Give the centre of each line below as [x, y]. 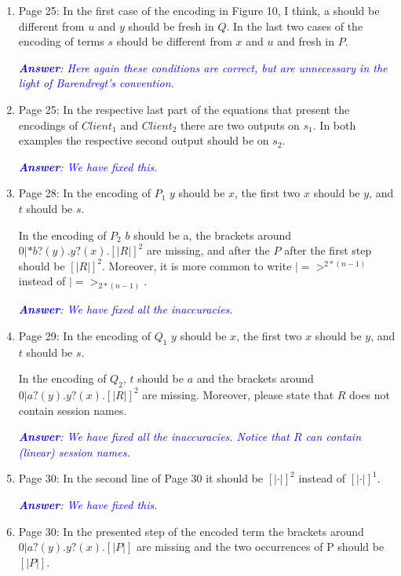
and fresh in [306, 41]
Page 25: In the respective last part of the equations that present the [184, 109]
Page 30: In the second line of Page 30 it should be [141, 478]
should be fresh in [171, 26]
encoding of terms [61, 41]
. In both [334, 125]
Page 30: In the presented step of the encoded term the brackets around [191, 531]
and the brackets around [255, 378]
